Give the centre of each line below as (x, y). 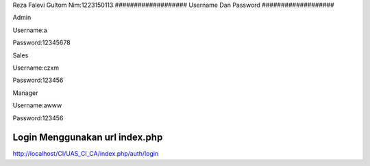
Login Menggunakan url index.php (88, 138)
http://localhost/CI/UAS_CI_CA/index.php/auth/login (86, 154)
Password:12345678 (42, 43)
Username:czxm (36, 68)
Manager (25, 93)
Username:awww (37, 105)
